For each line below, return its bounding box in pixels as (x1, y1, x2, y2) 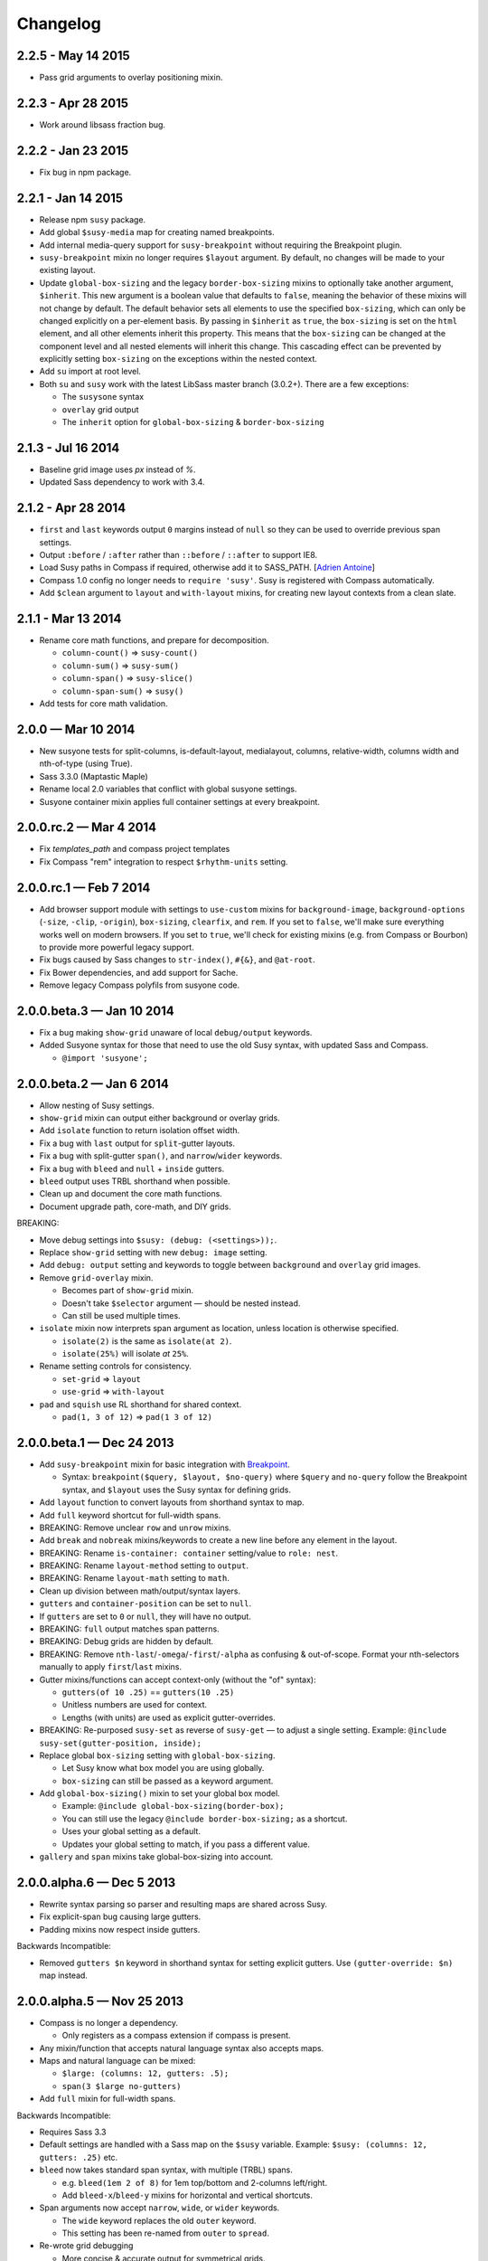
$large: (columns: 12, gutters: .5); (61, 2068, 230, 2079)
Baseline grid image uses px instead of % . (39, 464, 196, 475)
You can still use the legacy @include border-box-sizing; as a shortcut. (61, 1813, 348, 1824)
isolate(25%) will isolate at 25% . (61, 1348, 190, 1359)
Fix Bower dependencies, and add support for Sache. (39, 967, 239, 978)
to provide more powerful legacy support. (39, 941, 194, 952)
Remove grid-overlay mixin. (39, 1272, 154, 1283)
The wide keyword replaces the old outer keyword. (61, 2215, 257, 2226)
